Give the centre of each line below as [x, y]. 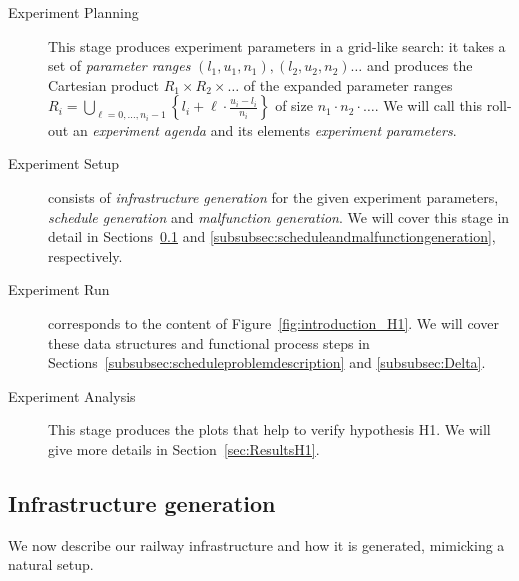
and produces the [419, 65]
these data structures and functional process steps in [209, 342]
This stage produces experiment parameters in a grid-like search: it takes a [277, 45]
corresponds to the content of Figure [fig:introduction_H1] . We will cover [273, 322]
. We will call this [428, 105]
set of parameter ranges [119, 65]
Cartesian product [104, 84]
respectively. [85, 255]
